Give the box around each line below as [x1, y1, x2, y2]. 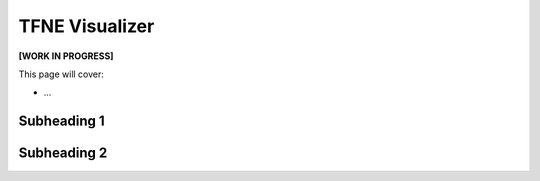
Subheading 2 [18, 145, 108, 162]
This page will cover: [18, 68, 105, 80]
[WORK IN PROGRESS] [18, 50, 114, 62]
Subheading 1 [18, 113, 105, 130]
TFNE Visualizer [18, 15, 155, 37]
